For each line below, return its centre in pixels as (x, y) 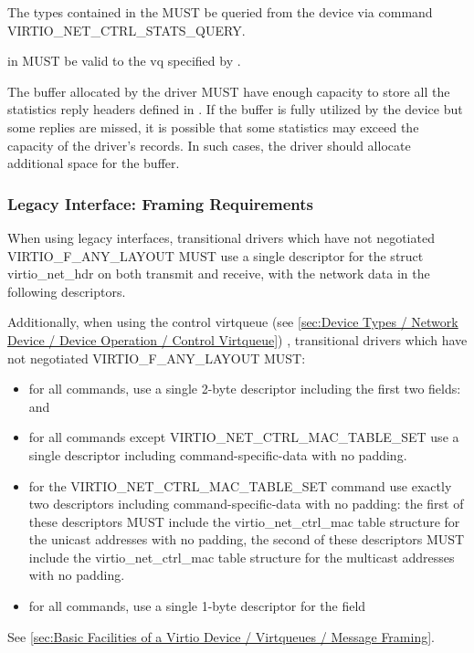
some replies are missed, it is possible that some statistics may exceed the (213, 126)
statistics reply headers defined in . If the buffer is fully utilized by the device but (235, 109)
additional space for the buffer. (94, 163)
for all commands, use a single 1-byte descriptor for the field (197, 606)
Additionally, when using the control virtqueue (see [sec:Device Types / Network (233, 322)
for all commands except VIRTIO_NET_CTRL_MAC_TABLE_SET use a (244, 437)
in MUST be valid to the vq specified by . (124, 61)
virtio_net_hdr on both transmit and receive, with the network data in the (219, 274)
